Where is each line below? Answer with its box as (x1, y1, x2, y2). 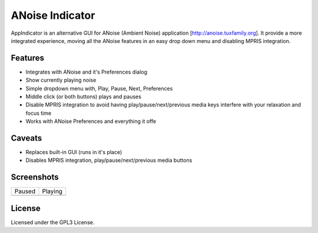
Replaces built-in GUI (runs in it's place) (25, 149, 122, 156)
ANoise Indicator (11, 9, 95, 22)
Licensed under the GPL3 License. (11, 218, 95, 226)
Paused (14, 187, 35, 195)
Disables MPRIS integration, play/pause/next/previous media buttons (25, 157, 193, 164)
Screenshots (11, 172, 59, 182)
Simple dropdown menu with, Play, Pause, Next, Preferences (25, 85, 173, 92)
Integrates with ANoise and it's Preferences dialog (25, 68, 147, 75)
